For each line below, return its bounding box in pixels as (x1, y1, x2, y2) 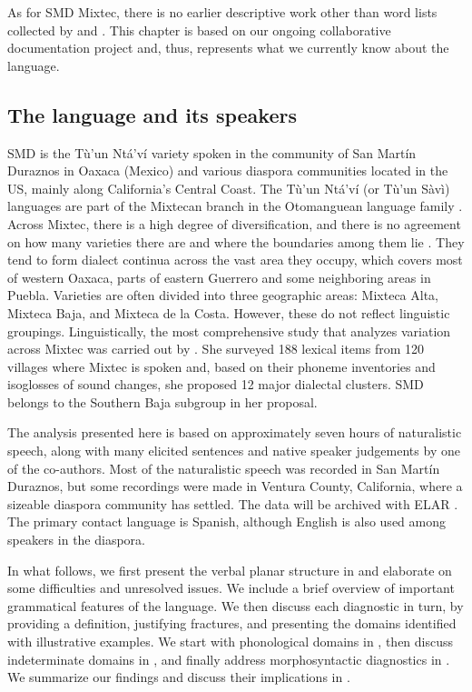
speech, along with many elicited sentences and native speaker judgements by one (7, 441, 460, 460)
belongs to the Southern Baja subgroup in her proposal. (7, 392, 318, 411)
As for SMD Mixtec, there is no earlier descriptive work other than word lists (7, 3, 438, 21)
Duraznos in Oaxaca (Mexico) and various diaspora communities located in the (7, 161, 448, 180)
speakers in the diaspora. (7, 530, 145, 549)
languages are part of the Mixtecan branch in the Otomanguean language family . (7, 196, 463, 216)
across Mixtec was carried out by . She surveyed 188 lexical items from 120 (7, 339, 425, 358)
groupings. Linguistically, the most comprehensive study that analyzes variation (7, 321, 451, 340)
